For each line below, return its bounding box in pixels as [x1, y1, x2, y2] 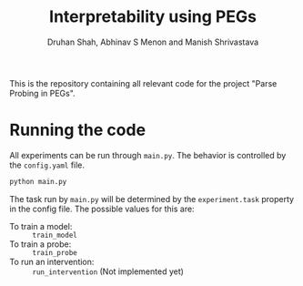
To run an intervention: [9, 256, 95, 267]
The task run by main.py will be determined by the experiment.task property [9, 193, 294, 204]
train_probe [32, 248, 77, 257]
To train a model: [9, 220, 73, 231]
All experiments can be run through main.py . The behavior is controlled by [9, 149, 287, 160]
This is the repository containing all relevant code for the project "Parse [9, 77, 278, 88]
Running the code [9, 120, 146, 140]
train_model [32, 230, 77, 240]
